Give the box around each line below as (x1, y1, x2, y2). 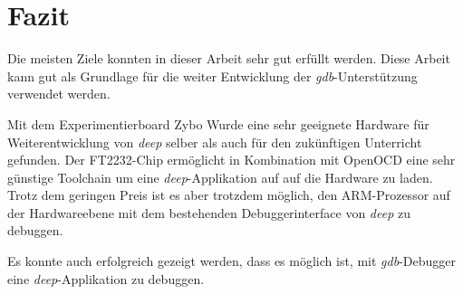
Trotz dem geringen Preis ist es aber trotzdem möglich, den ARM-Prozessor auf (7, 185, 450, 204)
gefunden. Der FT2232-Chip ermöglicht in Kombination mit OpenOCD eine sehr (7, 150, 456, 169)
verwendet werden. (7, 84, 111, 103)
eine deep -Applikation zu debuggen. (7, 269, 205, 288)
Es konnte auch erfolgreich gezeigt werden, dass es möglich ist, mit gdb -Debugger (7, 251, 456, 270)
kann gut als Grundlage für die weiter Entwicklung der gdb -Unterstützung (7, 66, 418, 85)
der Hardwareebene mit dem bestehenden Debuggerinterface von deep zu (7, 203, 410, 222)
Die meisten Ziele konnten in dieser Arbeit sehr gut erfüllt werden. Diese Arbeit (7, 49, 450, 68)
